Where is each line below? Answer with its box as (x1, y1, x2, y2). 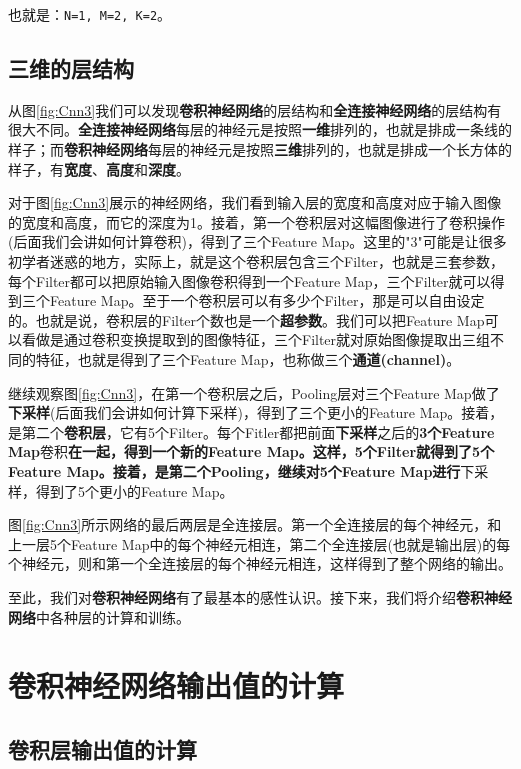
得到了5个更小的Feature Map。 (35, 480, 234, 501)
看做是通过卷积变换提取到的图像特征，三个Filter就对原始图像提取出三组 (21, 329, 491, 350)
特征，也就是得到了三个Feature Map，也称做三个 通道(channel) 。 (35, 348, 461, 369)
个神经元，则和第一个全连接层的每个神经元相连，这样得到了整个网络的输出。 (8, 553, 512, 574)
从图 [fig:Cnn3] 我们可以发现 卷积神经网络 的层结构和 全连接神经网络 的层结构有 (8, 99, 502, 120)
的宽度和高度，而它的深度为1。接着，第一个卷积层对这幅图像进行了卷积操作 (8, 211, 505, 232)
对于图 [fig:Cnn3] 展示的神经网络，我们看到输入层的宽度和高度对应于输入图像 (8, 192, 502, 213)
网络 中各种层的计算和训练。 (8, 606, 190, 627)
